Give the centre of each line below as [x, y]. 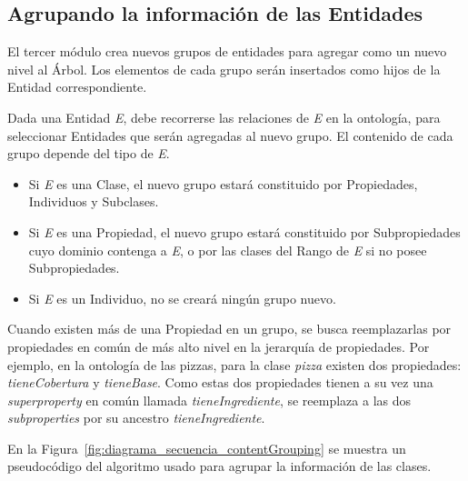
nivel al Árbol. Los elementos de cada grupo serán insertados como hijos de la [224, 69]
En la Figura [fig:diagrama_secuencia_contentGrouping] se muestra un [207, 448]
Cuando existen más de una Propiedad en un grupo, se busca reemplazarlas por [229, 329]
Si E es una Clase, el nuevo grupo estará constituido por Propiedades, [223, 183]
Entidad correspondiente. [77, 87]
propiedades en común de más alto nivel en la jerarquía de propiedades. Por [219, 346]
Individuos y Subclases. [94, 201]
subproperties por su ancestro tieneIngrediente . [136, 418]
